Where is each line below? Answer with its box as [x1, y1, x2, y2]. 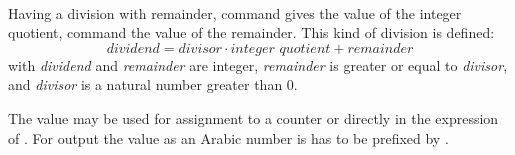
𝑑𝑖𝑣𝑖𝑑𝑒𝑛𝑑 [106, 41, 160, 56]
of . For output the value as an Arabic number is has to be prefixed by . [8, 127, 449, 148]
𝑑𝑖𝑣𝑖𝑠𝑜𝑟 [178, 41, 222, 56]
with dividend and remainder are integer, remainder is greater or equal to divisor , [8, 54, 508, 75]
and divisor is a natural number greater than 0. [8, 74, 298, 95]
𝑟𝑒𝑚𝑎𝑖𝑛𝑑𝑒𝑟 [347, 41, 414, 56]
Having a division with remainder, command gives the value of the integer [8, 2, 462, 23]
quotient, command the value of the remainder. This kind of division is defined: [8, 22, 495, 43]
